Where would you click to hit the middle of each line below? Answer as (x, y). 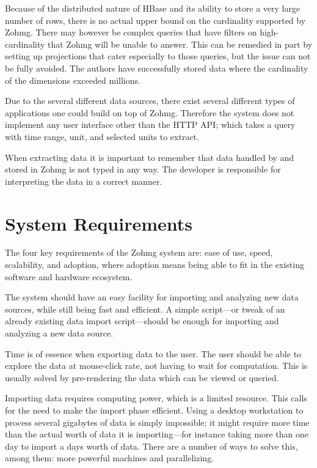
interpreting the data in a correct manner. (84, 181)
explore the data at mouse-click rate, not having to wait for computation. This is (156, 366)
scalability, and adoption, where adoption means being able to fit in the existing (155, 265)
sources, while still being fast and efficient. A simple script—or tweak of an (145, 309)
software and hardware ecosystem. (69, 276)
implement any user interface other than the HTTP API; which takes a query (150, 124)
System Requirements (99, 223)
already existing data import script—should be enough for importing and (142, 321)
